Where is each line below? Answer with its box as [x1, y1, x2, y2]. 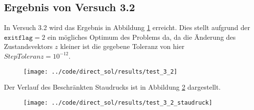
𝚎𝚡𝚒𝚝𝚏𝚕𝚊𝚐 [4, 34, 33, 41]
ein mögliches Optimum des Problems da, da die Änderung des [47, 31, 236, 42]
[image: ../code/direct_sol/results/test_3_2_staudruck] [23, 99, 212, 106]
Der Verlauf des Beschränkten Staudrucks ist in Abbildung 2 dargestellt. [4, 82, 221, 92]
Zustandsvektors [4, 41, 53, 51]
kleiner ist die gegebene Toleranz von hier [60, 41, 185, 51]
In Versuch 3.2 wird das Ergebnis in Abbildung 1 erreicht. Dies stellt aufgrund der [4, 22, 250, 32]
